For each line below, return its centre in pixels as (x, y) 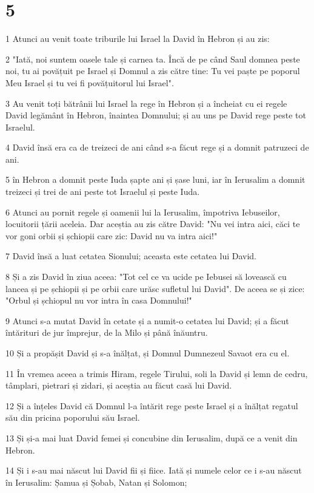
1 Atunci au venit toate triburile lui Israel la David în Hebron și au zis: (138, 39)
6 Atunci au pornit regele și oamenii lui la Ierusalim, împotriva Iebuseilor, (143, 212)
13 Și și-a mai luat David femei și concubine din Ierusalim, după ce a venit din (152, 437)
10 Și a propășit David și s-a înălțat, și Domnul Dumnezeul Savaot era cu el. (148, 353)
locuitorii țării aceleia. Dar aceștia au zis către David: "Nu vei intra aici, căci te (153, 224)
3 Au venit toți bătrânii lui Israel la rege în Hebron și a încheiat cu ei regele (146, 103)
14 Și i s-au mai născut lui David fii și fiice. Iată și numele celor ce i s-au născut (154, 470)
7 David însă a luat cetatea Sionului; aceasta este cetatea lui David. (131, 256)
